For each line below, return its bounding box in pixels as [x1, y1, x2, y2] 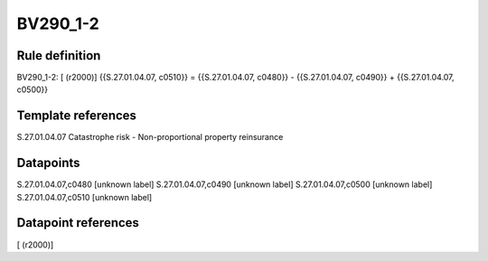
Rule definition [16, 48, 101, 63]
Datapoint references [16, 215, 140, 230]
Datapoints [16, 155, 80, 171]
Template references [16, 108, 137, 124]
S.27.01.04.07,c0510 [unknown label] [16, 191, 153, 202]
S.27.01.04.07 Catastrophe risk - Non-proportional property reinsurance [16, 132, 284, 143]
